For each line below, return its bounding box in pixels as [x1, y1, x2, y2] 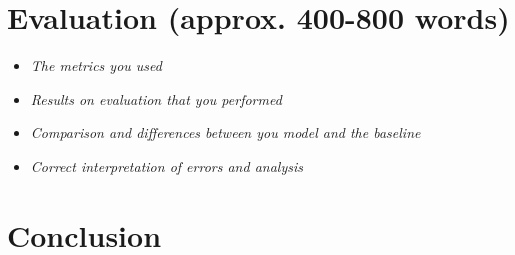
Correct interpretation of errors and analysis [30, 155, 303, 176]
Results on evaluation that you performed [30, 88, 282, 109]
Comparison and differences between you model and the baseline [30, 122, 421, 143]
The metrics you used [30, 55, 162, 76]
